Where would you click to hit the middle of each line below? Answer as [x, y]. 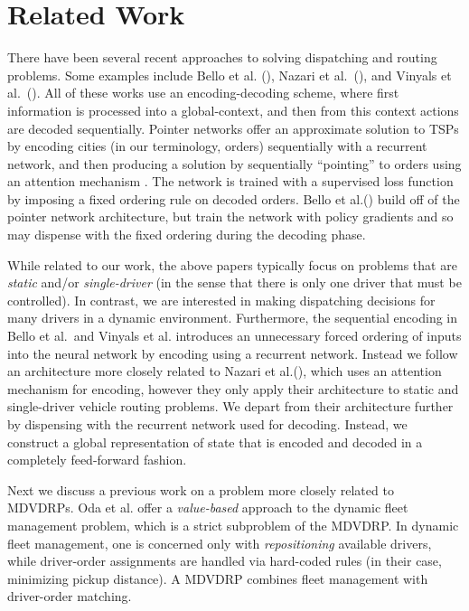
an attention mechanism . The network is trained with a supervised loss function [230, 181]
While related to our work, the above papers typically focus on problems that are [232, 264]
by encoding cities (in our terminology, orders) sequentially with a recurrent [217, 146]
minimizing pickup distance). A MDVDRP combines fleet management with [218, 578]
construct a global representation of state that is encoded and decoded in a [215, 442]
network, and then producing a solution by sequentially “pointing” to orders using [234, 163]
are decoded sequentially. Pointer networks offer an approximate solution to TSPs [233, 128]
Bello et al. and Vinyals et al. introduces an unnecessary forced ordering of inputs [234, 336]
